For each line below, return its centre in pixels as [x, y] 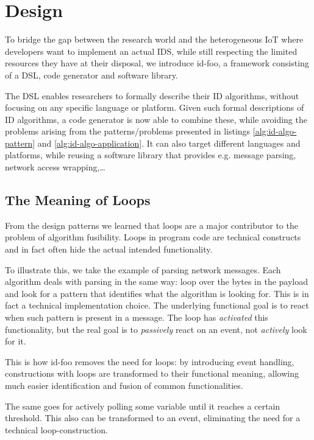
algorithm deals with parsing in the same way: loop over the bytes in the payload [157, 281]
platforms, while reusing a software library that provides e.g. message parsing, [151, 155]
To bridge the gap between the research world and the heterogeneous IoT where [154, 39]
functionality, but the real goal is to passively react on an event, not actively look [156, 329]
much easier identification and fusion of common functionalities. [124, 385]
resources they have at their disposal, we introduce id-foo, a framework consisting [157, 63]
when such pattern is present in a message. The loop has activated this [137, 317]
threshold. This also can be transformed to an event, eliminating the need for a [153, 418]
